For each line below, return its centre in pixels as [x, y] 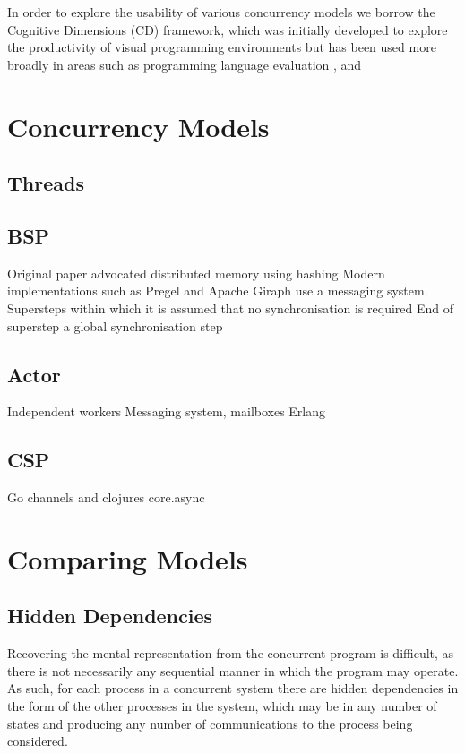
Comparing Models [128, 558]
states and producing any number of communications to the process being [210, 723]
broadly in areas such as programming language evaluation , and [185, 64]
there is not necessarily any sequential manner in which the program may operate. [233, 670]
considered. [38, 741]
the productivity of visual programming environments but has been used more [222, 47]
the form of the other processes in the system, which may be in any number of [222, 706]
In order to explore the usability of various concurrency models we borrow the [221, 12]
